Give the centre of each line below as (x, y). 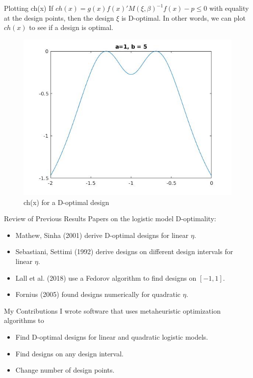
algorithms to (24, 320)
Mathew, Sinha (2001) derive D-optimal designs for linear (102, 235)
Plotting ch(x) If (29, 8)
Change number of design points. (65, 370)
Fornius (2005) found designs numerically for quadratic (98, 294)
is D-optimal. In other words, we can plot (183, 17)
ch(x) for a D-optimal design (66, 202)
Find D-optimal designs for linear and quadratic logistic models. (112, 336)
